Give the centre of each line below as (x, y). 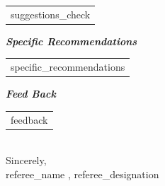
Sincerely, (26, 160)
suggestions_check (51, 14)
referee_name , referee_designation (82, 174)
